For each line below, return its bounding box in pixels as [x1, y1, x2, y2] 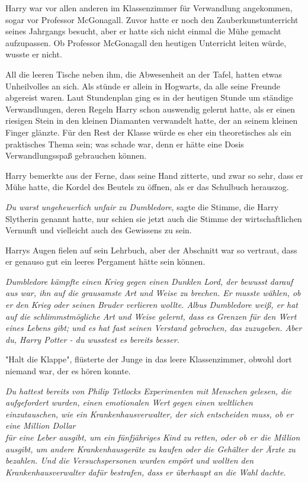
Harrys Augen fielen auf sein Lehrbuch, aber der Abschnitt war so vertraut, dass [5, 243, 297, 256]
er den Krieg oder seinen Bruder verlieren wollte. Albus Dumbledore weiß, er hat [5, 298, 298, 311]
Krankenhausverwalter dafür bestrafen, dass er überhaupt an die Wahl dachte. [5, 465, 286, 478]
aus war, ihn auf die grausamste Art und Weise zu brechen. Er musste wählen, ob [5, 287, 301, 299]
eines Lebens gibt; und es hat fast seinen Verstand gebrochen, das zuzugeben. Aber [5, 322, 302, 334]
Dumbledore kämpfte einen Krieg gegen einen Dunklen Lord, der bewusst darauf [5, 275, 293, 287]
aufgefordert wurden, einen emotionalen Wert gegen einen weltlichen [5, 396, 253, 409]
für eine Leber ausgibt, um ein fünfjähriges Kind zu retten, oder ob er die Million [5, 431, 300, 443]
